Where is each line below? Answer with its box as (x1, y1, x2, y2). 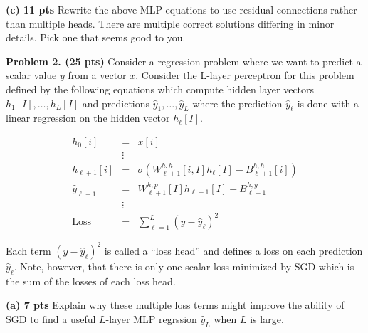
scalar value (6, 68, 57, 83)
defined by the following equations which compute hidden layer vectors (6, 81, 315, 96)
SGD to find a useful (6, 311, 96, 326)
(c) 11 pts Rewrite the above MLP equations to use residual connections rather (6, 2, 357, 16)
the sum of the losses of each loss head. (6, 273, 176, 288)
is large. (250, 311, 284, 326)
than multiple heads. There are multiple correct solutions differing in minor (6, 16, 335, 31)
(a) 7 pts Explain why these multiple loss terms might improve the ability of (6, 297, 345, 312)
